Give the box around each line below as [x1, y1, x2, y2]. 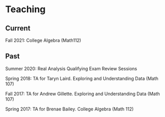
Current [5, 24, 30, 33]
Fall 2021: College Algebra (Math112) [5, 37, 81, 43]
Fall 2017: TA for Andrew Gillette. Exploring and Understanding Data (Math [5, 91, 160, 97]
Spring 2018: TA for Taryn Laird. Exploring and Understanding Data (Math [5, 75, 159, 81]
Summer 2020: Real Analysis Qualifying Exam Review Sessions [5, 65, 137, 72]
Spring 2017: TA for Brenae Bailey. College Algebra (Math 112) [5, 106, 134, 112]
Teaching [5, 4, 46, 15]
